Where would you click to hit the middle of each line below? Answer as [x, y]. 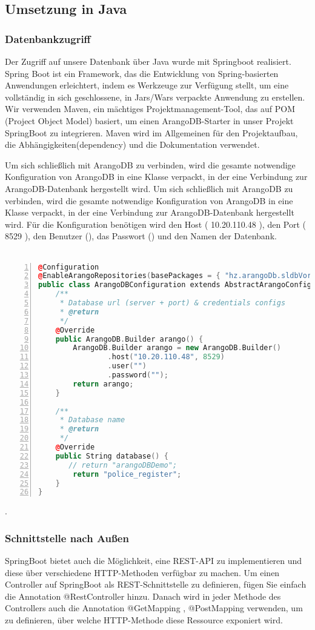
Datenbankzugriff [48, 38]
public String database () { [112, 456]
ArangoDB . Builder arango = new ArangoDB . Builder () [177, 348]
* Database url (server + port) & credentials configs [173, 303]
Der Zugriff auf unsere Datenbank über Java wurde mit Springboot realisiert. [148, 61]
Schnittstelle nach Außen [67, 538]
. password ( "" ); [138, 375]
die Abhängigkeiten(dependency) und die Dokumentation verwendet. [132, 144]
